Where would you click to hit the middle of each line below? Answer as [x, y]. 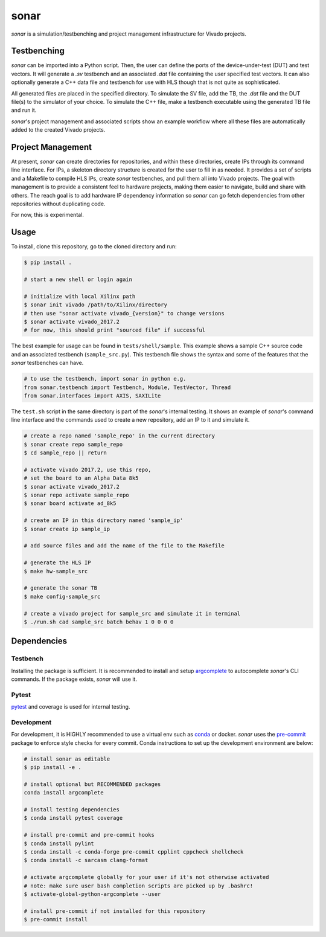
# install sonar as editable [67, 759]
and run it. [24, 110]
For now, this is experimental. [48, 215]
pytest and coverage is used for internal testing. [71, 707]
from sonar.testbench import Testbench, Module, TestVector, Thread [127, 387]
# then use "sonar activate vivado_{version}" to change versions [124, 313]
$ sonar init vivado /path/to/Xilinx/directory [95, 305]
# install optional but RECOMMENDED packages [92, 784]
